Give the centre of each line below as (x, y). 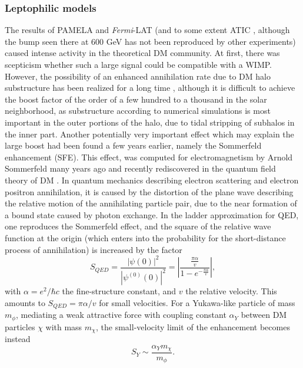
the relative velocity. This (231, 291)
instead (18, 338)
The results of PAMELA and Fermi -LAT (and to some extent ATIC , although (147, 30)
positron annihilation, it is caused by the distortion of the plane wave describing (149, 191)
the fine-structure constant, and (119, 291)
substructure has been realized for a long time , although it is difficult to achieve (150, 88)
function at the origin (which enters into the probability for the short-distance (145, 237)
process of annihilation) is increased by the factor (94, 249)
